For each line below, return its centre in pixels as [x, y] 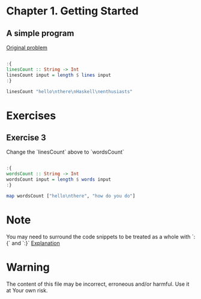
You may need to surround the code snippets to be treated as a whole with [98, 237]
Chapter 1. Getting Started [73, 11]
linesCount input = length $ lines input [59, 75]
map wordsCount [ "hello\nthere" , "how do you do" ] [71, 196]
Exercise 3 [26, 137]
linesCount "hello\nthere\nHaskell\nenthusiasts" [70, 91]
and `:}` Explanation [36, 243]
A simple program [40, 33]
